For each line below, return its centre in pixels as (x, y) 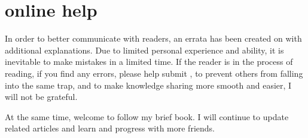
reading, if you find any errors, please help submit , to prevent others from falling (154, 73)
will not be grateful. (41, 97)
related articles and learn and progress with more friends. (110, 128)
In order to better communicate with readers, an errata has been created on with (153, 38)
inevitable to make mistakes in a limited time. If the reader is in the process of (149, 62)
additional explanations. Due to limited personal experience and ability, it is (144, 50)
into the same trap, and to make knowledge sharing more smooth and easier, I (148, 85)
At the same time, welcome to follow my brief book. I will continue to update (147, 116)
